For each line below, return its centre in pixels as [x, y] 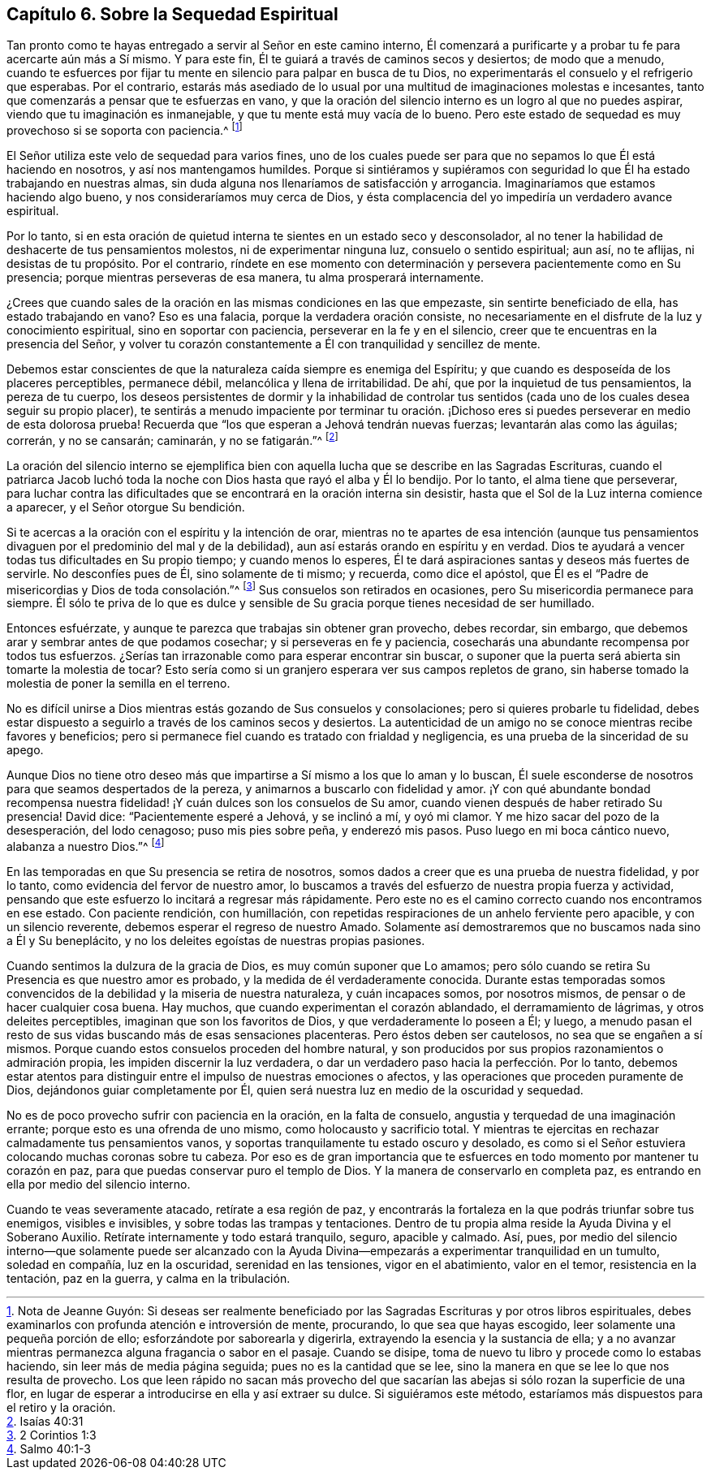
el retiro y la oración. [61, 1408]
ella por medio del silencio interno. [99, 1185]
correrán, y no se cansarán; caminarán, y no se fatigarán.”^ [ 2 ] [172, 439]
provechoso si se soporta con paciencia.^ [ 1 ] [125, 129]
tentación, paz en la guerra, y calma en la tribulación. [149, 1279]
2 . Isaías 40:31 [45, 1422]
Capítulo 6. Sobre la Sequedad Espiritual [172, 14]
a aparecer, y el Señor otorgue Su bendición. [126, 507]
